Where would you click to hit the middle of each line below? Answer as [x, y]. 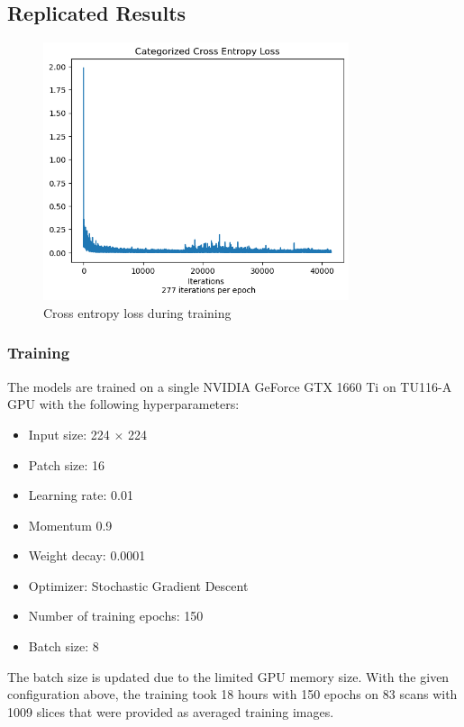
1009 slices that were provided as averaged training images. [171, 711]
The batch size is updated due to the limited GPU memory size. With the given [228, 676]
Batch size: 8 [64, 646]
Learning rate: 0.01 [81, 495]
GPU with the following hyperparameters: [123, 404]
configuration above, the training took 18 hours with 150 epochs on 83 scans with [232, 694]
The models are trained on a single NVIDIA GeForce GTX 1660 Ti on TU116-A [230, 386]
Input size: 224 [69, 434]
